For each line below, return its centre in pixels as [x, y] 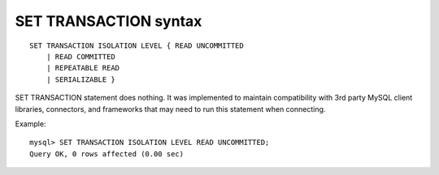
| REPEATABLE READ [83, 68]
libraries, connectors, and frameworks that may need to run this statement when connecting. [170, 109]
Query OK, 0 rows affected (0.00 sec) [107, 154]
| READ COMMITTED [80, 56]
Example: [30, 124]
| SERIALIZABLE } [80, 79]
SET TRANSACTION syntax [109, 21]
